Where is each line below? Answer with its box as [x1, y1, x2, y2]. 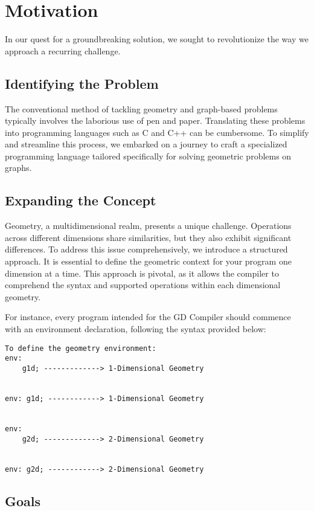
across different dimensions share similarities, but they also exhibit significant [5, 231, 292, 243]
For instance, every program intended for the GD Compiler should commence [5, 310, 291, 323]
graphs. [5, 161, 32, 174]
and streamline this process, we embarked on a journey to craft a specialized [5, 138, 287, 150]
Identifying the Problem [5, 74, 159, 92]
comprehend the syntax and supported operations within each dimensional [5, 278, 281, 291]
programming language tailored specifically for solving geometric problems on [5, 149, 292, 162]
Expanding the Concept [5, 191, 156, 210]
